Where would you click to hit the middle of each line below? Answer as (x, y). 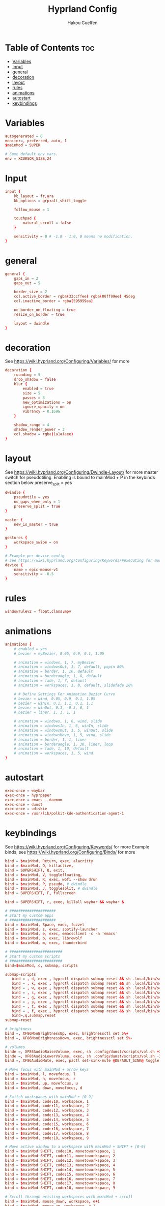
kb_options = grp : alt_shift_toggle (50, 201)
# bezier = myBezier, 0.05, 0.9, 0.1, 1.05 (59, 653)
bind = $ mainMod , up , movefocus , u (41, 1083)
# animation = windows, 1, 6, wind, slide (58, 722)
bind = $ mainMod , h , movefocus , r (41, 1079)
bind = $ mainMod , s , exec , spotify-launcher (51, 929)
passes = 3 (34, 398)
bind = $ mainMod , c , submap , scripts (41, 965)
